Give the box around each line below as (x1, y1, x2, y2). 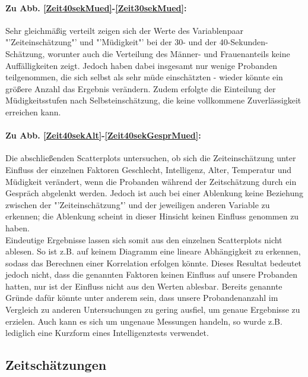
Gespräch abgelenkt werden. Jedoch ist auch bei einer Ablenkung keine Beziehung (5, 187, 304, 199)
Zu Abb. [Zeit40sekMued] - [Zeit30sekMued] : (5, 1, 187, 14)
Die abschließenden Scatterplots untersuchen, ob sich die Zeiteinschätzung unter (5, 152, 296, 164)
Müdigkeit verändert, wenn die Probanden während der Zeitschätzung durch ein (5, 175, 297, 187)
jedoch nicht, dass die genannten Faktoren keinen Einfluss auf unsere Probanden (5, 268, 297, 281)
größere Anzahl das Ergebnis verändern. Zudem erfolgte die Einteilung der (5, 82, 276, 95)
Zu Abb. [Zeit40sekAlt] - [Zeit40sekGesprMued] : (5, 129, 201, 142)
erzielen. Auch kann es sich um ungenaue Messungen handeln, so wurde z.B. (5, 315, 282, 327)
